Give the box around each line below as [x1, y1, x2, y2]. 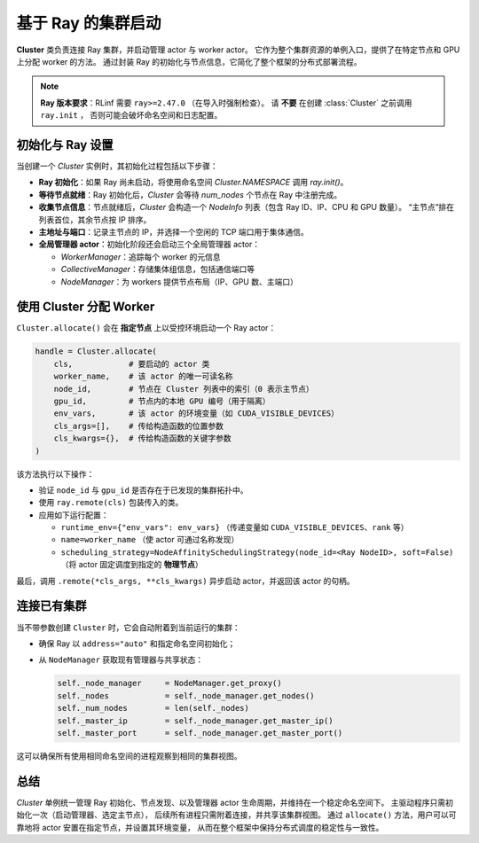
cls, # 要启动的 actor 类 [53, 359, 210, 369]
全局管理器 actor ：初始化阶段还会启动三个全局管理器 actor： [38, 239, 261, 250]
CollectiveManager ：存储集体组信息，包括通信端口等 [60, 264, 255, 275]
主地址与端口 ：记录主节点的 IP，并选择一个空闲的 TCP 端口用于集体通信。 [38, 226, 310, 237]
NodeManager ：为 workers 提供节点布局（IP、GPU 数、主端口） [60, 276, 299, 287]
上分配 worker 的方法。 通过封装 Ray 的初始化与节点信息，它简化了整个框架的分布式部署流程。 [16, 56, 363, 66]
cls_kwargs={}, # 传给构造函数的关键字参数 [53, 433, 232, 443]
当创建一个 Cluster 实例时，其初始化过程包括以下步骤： [16, 160, 218, 172]
